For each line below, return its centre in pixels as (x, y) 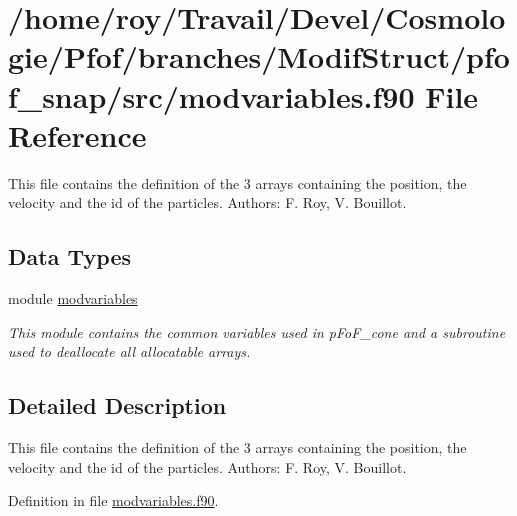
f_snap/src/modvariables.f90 (211, 95)
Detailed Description (117, 405)
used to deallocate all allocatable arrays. (129, 351)
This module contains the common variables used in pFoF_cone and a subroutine (257, 331)
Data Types (69, 256)
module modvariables (73, 298)
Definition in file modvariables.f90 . (113, 500)
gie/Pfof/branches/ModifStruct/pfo (259, 56)
